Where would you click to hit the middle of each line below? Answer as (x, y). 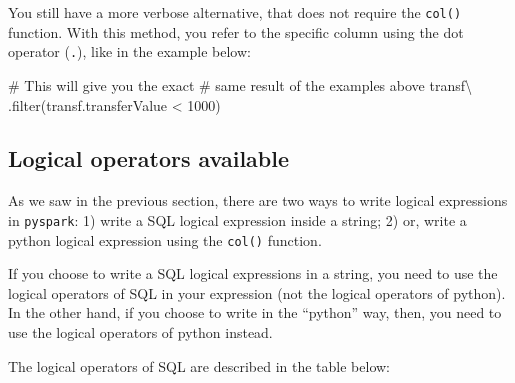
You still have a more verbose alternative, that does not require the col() (235, 12)
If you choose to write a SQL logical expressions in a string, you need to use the (253, 273)
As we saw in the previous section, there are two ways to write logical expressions (258, 200)
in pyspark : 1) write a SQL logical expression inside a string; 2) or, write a (237, 219)
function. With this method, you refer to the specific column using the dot (236, 31)
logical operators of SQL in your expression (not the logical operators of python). (257, 292)
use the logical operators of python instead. (140, 331)
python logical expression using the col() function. (165, 239)
